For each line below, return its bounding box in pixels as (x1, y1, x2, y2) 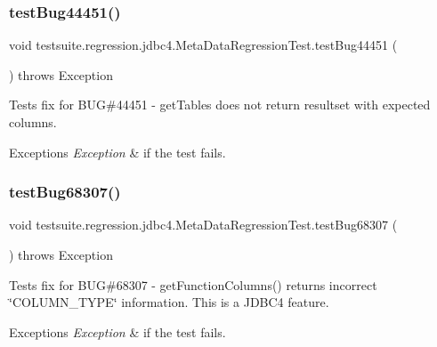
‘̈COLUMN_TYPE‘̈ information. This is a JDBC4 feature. (9, 293, 329, 311)
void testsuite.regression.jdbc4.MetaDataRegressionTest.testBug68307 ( (9, 215, 398, 234)
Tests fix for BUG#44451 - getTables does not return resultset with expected (9, 95, 431, 114)
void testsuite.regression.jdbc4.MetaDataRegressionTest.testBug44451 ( (9, 36, 398, 54)
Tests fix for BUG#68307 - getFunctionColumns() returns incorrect (9, 275, 377, 294)
